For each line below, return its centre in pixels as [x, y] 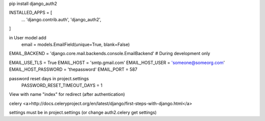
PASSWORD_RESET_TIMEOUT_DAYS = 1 [62, 85]
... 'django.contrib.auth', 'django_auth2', [61, 19]
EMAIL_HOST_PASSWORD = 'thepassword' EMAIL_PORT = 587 [73, 69]
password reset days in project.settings [49, 78]
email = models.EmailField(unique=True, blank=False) [76, 44]
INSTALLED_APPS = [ [31, 13]
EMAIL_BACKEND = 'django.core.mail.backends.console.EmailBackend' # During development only [110, 54]
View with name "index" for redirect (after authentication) [67, 94]
